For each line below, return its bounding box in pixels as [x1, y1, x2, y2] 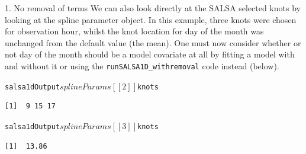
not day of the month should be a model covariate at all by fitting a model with [5, 48, 295, 60]
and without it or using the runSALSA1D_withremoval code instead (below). [5, 59, 279, 72]
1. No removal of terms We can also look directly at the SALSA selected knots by [5, 2, 301, 14]
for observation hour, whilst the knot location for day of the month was [5, 25, 264, 37]
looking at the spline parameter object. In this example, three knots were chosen [5, 13, 297, 25]
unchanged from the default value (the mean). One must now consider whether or [5, 36, 301, 49]
